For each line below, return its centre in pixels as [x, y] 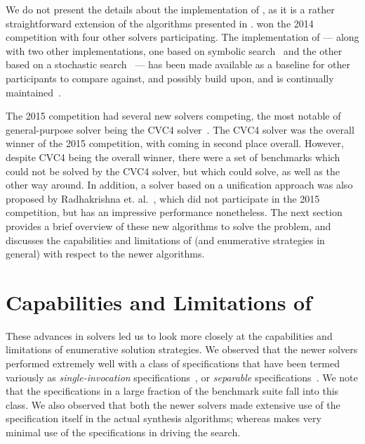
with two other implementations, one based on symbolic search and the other [174, 50]
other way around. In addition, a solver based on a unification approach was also [179, 185]
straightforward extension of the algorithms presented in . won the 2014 [160, 23]
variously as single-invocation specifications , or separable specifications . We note [182, 377]
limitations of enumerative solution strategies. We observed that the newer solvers [182, 349]
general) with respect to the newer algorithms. [105, 254]
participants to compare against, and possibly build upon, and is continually [170, 78]
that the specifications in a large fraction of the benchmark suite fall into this [172, 391]
